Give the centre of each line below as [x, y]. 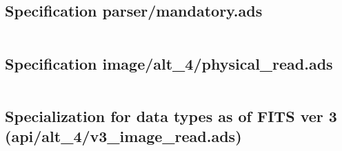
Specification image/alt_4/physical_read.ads [169, 63]
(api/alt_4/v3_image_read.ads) [123, 136]
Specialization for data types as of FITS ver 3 [171, 115]
